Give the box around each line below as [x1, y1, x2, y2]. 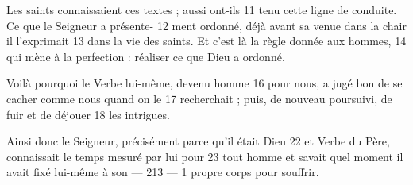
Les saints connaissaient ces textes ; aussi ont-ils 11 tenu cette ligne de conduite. [6, 2, 397, 17]
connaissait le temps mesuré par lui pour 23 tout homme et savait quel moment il [6, 148, 403, 164]
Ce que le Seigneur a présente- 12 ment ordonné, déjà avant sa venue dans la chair [6, 17, 407, 33]
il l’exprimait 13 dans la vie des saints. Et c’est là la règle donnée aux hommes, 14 [6, 33, 407, 49]
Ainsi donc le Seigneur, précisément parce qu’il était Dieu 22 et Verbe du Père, [6, 133, 390, 149]
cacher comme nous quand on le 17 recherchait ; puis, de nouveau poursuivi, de [6, 90, 392, 106]
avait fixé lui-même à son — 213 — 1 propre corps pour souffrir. [6, 164, 319, 180]
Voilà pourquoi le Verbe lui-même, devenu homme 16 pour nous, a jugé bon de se [6, 75, 403, 91]
